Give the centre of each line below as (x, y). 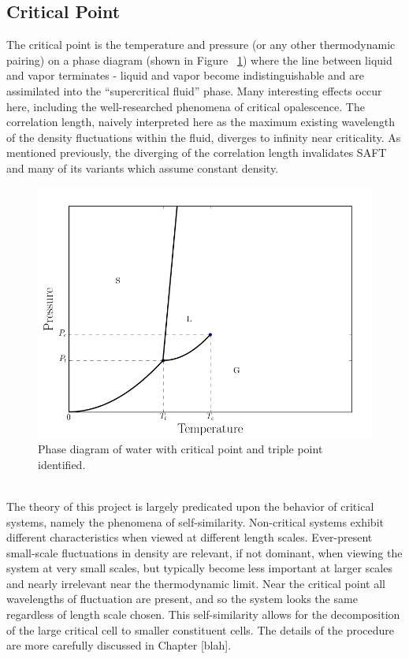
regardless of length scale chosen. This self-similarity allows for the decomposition (203, 614)
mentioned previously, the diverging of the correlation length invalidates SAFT (197, 153)
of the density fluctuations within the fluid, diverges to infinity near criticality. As (204, 137)
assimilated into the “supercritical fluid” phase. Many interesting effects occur (194, 90)
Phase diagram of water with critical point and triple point (180, 449)
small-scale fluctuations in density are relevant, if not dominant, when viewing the (204, 552)
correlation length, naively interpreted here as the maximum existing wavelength (201, 122)
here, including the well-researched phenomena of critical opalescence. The (186, 106)
